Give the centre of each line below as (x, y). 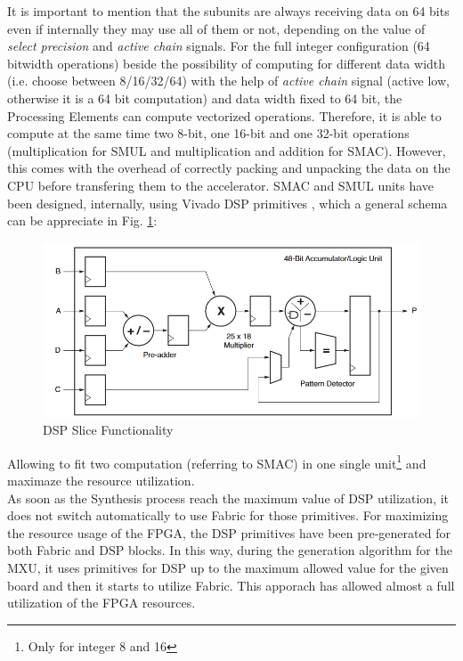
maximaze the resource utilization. (101, 480)
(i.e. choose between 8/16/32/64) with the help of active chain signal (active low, (228, 81)
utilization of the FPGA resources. (102, 603)
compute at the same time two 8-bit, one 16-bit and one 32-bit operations (208, 133)
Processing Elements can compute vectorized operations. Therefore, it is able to (224, 115)
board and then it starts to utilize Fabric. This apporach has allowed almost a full (231, 585)
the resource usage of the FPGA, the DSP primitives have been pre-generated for (229, 532)
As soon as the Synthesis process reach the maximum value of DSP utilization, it (228, 498)
